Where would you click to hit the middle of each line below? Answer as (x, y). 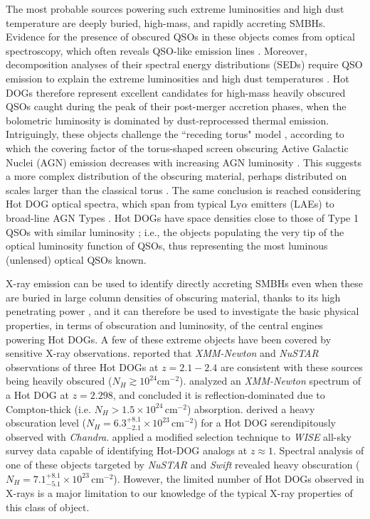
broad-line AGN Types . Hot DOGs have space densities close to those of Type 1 (182, 217)
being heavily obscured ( (59, 381)
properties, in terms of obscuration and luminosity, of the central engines (164, 325)
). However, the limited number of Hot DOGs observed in (239, 478)
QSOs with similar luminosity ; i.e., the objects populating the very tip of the (175, 231)
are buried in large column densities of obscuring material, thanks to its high (173, 297)
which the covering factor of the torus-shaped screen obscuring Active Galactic (177, 148)
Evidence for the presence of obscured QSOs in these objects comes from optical (180, 37)
